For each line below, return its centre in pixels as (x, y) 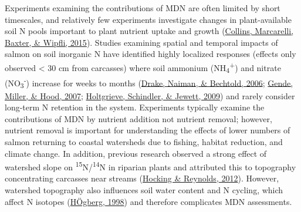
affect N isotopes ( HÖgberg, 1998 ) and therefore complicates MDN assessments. (148, 201)
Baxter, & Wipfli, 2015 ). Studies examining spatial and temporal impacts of (141, 42)
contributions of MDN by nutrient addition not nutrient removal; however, (138, 118)
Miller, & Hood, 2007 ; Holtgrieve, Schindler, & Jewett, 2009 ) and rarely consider (150, 95)
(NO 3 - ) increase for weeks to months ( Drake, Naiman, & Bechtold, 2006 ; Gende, (149, 83)
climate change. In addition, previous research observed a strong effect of (136, 153)
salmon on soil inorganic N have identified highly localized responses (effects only (150, 54)
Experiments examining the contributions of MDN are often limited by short (143, 8)
